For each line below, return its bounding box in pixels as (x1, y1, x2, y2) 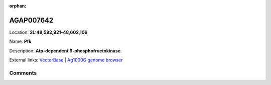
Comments (9, 69, 37, 76)
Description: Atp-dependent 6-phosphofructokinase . (9, 48, 122, 54)
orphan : (9, 3, 27, 9)
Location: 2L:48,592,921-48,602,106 (9, 29, 88, 35)
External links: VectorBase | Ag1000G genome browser (9, 57, 123, 63)
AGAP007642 (9, 16, 54, 25)
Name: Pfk (9, 38, 32, 45)
